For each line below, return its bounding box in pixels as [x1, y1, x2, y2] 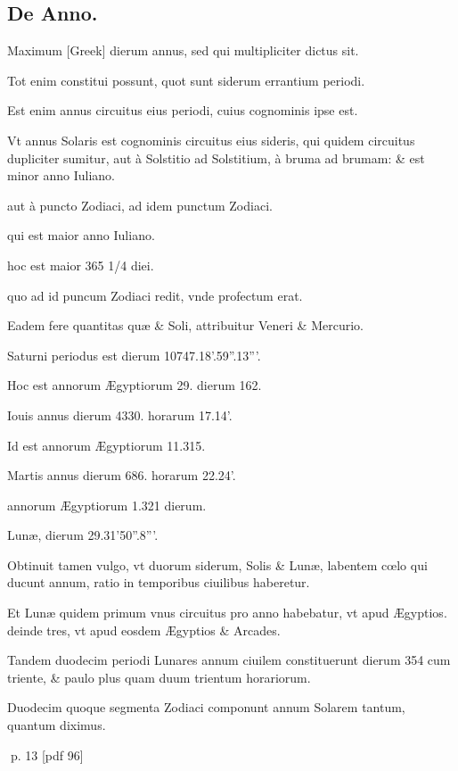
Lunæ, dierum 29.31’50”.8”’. [7, 526, 159, 544]
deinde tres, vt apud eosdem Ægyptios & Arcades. [7, 620, 281, 639]
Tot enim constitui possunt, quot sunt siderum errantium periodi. [7, 70, 365, 89]
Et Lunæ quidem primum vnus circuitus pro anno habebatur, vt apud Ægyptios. [7, 603, 447, 622]
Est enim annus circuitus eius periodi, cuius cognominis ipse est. [7, 101, 358, 120]
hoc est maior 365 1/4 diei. [7, 255, 154, 274]
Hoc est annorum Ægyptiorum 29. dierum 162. [7, 376, 262, 394]
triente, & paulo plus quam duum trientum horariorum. [7, 667, 311, 686]
